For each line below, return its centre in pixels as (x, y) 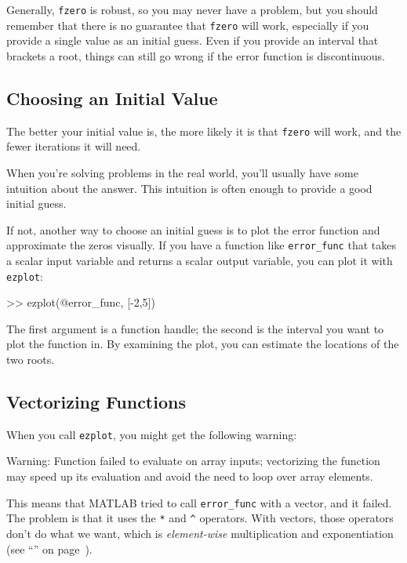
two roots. (31, 360)
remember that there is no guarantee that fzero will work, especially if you (188, 25)
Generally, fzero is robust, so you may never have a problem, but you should (192, 9)
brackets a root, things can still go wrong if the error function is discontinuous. (196, 55)
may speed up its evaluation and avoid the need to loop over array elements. (190, 476)
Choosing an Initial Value (112, 98)
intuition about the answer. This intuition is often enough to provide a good (189, 188)
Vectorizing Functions (96, 401)
